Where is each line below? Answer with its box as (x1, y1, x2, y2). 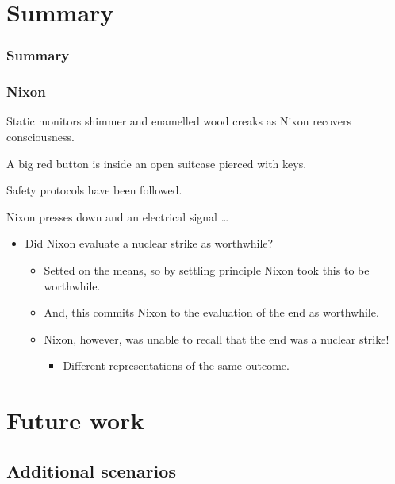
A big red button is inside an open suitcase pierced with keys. (6, 155, 307, 171)
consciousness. (6, 129, 75, 145)
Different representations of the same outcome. (63, 357, 290, 374)
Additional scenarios (6, 458, 176, 482)
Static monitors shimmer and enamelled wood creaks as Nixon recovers (6, 113, 351, 129)
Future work (6, 404, 144, 436)
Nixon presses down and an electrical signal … (6, 208, 229, 225)
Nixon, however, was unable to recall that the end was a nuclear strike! (44, 330, 389, 347)
